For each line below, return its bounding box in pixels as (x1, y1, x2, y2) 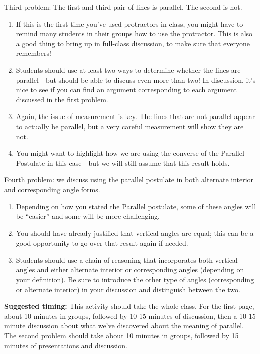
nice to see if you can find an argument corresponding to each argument (16, 84, 237, 95)
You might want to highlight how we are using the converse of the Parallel (16, 148, 244, 158)
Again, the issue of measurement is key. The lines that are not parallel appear (16, 111, 255, 122)
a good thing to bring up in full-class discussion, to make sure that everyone (16, 38, 250, 48)
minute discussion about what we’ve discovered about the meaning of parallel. (4, 320, 244, 331)
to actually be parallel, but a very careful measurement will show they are (16, 121, 244, 131)
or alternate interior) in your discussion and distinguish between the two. (16, 284, 240, 294)
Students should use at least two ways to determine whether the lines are (16, 64, 241, 75)
